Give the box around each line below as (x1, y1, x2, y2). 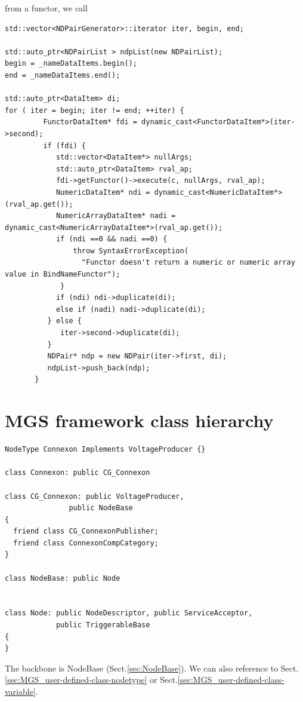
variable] (5, 685, 36, 697)
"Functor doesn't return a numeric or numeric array (81, 258, 295, 267)
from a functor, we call (5, 2, 88, 14)
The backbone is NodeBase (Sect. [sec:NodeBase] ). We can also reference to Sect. (5, 661, 299, 674)
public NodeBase (69, 504, 133, 513)
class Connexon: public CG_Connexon (5, 468, 150, 477)
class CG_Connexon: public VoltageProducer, (5, 492, 184, 501)
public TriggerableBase (55, 621, 150, 630)
